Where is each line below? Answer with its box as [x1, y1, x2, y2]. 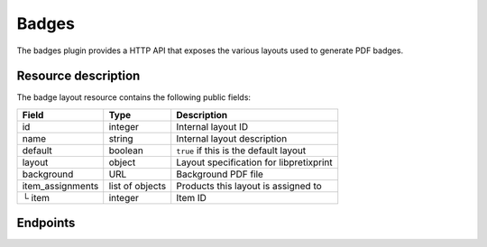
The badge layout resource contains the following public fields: [16, 92, 252, 103]
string [108, 132, 134, 144]
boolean [108, 144, 143, 157]
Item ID [176, 191, 207, 204]
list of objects [108, 179, 167, 192]
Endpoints [16, 215, 76, 231]
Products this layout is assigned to [176, 179, 322, 192]
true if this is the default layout [176, 144, 307, 157]
